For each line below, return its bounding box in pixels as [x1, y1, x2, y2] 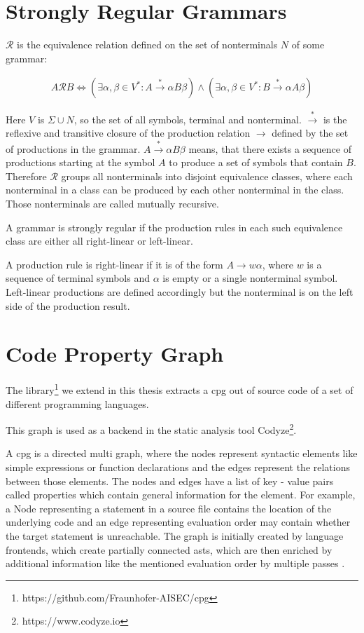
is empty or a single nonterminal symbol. [162, 271, 338, 285]
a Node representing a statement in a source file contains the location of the [6, 501, 332, 515]
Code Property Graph [6, 339, 224, 368]
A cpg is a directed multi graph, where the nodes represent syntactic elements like [6, 446, 358, 461]
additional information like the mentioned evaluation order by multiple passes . [6, 556, 345, 571]
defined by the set [272, 125, 349, 140]
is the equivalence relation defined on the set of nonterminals [17, 37, 278, 52]
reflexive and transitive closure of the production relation [6, 125, 251, 140]
